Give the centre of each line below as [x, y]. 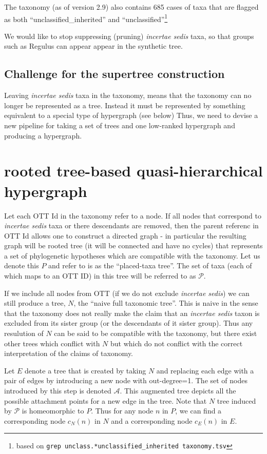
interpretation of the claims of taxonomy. [69, 353]
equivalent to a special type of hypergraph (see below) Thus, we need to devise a [131, 115]
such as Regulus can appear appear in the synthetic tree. [93, 46]
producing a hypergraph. [43, 135]
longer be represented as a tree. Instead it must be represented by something [125, 105]
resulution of [24, 333]
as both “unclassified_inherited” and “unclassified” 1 [86, 18]
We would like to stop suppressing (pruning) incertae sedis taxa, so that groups [129, 36]
